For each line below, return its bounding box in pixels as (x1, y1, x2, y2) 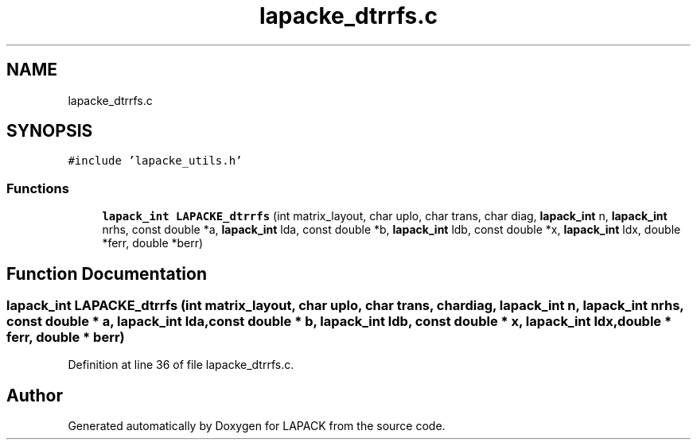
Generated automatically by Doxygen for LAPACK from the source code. (68, 419, 446, 433)
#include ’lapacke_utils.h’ (68, 154, 243, 168)
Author (6, 385, 63, 405)
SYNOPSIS (6, 121, 93, 142)
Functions (6, 180, 69, 196)
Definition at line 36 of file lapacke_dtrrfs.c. (68, 358, 294, 372)
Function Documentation (6, 263, 207, 284)
